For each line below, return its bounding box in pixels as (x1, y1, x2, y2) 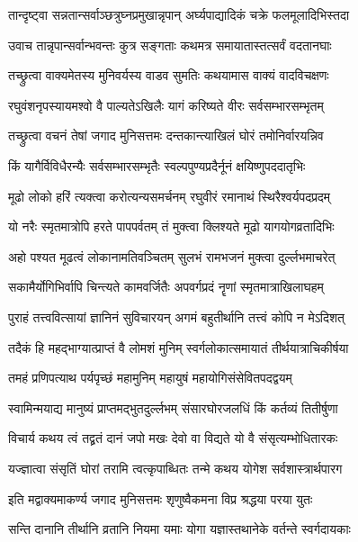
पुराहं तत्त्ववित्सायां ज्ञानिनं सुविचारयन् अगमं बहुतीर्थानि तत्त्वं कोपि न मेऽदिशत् (8, 307, 345, 326)
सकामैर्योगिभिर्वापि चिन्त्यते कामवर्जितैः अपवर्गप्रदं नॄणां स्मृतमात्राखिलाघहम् (8, 277, 324, 296)
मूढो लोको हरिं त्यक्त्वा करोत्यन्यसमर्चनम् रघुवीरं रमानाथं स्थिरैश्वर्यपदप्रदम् (8, 186, 331, 205)
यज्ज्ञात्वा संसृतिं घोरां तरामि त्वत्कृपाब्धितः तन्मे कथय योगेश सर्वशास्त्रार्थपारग (8, 458, 343, 477)
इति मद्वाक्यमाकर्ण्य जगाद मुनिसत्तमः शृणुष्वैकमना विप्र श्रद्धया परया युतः (8, 489, 313, 508)
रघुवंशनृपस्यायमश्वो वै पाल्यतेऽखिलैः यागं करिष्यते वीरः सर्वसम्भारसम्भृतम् (8, 95, 324, 114)
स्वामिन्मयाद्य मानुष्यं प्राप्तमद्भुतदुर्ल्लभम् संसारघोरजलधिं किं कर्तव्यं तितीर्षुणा (8, 398, 338, 417)
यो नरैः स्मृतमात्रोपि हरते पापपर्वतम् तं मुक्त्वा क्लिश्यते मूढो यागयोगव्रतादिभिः (8, 217, 335, 236)
